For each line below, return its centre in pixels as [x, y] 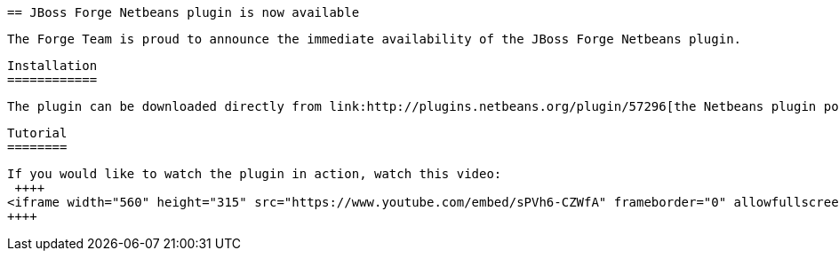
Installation [52, 66]
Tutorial [37, 133]
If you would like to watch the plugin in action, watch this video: [255, 174]
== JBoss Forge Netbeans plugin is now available [184, 12]
